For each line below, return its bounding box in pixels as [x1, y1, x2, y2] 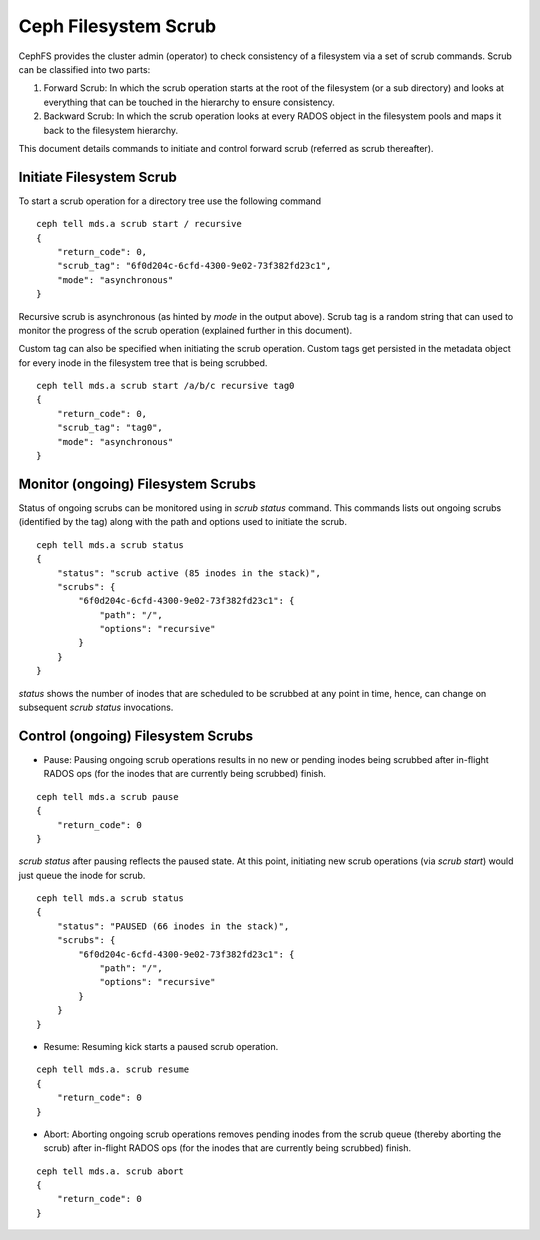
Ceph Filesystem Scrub [18, 15, 217, 37]
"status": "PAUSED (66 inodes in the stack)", [56, 920, 290, 932]
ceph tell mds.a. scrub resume [36, 1064, 190, 1075]
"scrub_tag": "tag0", [56, 422, 164, 434]
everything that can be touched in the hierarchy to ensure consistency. [43, 96, 335, 108]
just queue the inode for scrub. [18, 869, 146, 881]
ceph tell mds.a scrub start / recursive [36, 218, 242, 230]
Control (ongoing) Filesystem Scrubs [18, 727, 254, 744]
